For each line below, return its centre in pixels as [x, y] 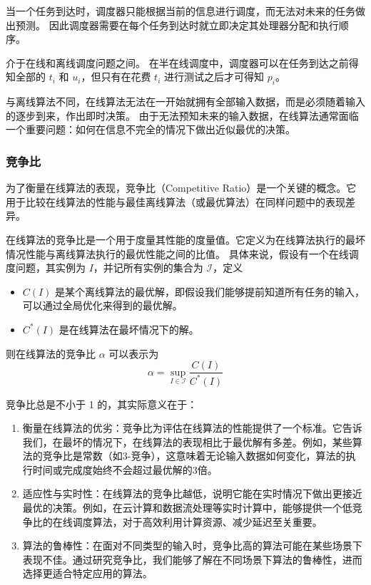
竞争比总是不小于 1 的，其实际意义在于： [102, 404]
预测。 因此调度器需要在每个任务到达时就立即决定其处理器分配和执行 [177, 25]
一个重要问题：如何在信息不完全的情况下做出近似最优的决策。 [151, 129]
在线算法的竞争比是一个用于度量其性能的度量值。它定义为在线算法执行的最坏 [185, 239]
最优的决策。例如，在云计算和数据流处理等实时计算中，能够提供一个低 [187, 508]
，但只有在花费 [116, 77]
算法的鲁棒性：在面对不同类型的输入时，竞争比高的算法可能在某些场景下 [192, 545]
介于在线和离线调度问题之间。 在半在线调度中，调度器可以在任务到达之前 [177, 62]
